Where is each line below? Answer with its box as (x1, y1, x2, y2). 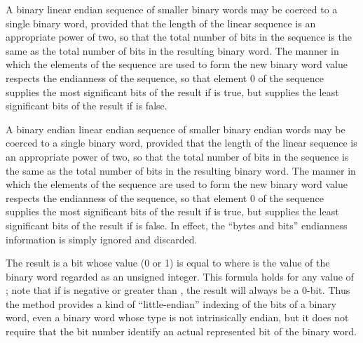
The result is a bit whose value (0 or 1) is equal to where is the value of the (6, 255, 330, 270)
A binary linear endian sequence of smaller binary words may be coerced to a (6, 2, 338, 16)
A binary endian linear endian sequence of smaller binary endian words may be (6, 121, 345, 136)
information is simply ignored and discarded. (6, 231, 198, 246)
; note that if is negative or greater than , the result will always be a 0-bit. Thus (6, 283, 350, 297)
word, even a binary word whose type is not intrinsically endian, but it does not (6, 310, 349, 325)
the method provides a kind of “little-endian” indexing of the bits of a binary (6, 296, 337, 311)
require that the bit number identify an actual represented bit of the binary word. (6, 324, 357, 339)
